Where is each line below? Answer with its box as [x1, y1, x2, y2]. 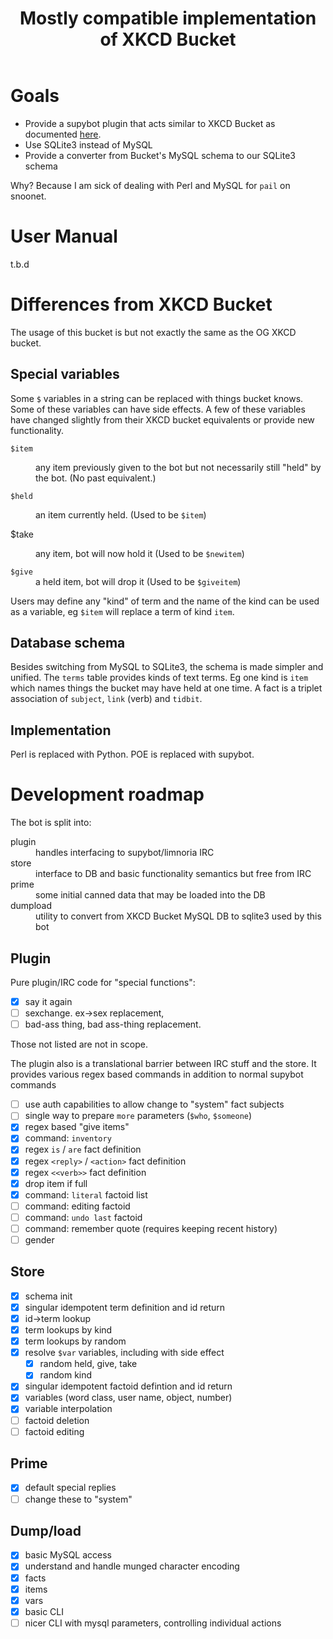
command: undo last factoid [24, 1211, 143, 1223]
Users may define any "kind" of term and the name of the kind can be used [10, 595, 320, 607]
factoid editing [24, 1425, 85, 1437]
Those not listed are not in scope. [10, 1038, 149, 1051]
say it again [24, 996, 73, 1007]
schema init [24, 1290, 73, 1302]
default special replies [24, 1482, 117, 1494]
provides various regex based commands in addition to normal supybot [10, 1068, 304, 1081]
